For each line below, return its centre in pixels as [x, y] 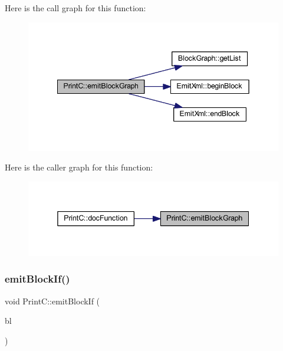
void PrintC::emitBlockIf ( [52, 301]
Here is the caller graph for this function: [79, 167]
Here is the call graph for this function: [75, 8]
